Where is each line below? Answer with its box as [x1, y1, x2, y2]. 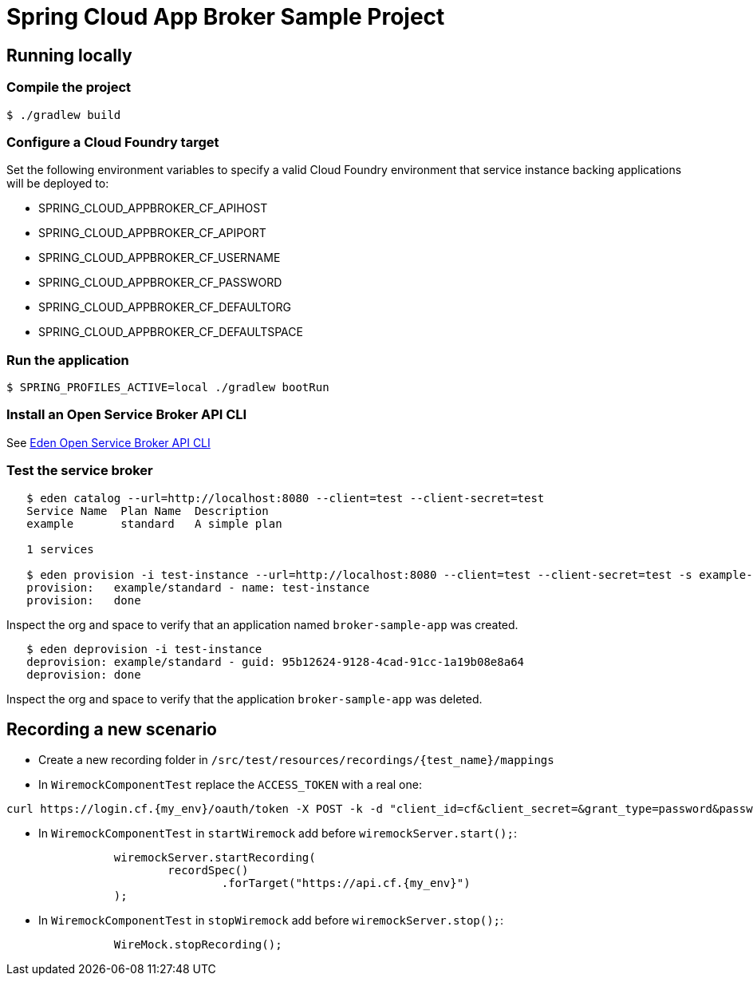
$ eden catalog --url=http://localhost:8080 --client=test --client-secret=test [26, 491, 545, 505]
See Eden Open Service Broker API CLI [6, 435, 211, 449]
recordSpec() [168, 864, 249, 877]
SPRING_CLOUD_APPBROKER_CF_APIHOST [38, 201, 268, 216]
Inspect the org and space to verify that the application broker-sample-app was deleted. [6, 691, 483, 706]
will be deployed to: [6, 176, 109, 191]
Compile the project [6, 79, 132, 96]
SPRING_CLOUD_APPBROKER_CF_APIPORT [38, 226, 266, 240]
